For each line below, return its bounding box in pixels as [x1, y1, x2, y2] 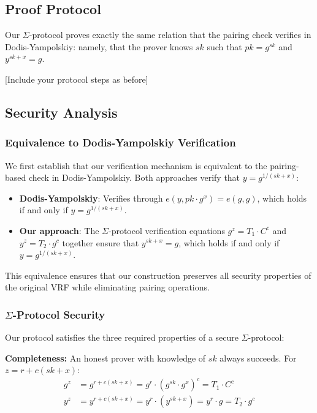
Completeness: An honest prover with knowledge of [5, 351, 206, 364]
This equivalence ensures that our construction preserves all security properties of [5, 268, 311, 281]
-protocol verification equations [108, 224, 225, 237]
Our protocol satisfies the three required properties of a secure [5, 331, 239, 344]
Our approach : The [19, 224, 99, 237]
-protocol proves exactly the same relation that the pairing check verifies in [29, 28, 311, 41]
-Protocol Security [12, 306, 105, 322]
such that [207, 40, 242, 53]
